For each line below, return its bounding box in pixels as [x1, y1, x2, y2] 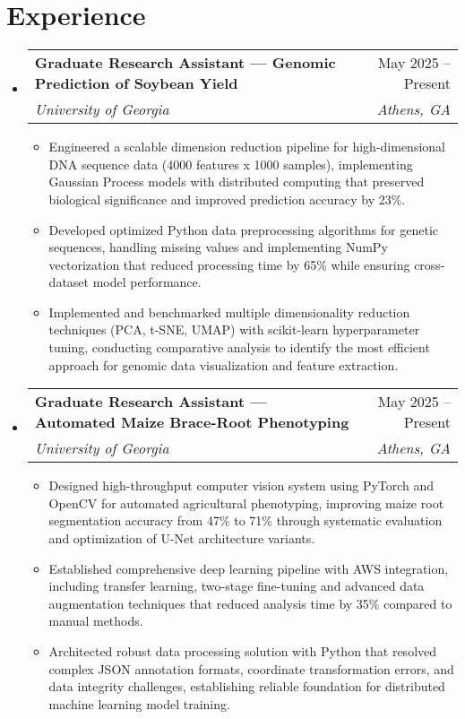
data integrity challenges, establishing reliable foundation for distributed [48, 677, 445, 696]
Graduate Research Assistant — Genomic [34, 52, 336, 74]
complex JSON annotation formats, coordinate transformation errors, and [48, 659, 454, 678]
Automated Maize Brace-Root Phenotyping [34, 411, 349, 433]
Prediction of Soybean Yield [34, 73, 238, 94]
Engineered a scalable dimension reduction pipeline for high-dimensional [48, 137, 445, 156]
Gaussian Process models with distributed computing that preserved [48, 172, 425, 191]
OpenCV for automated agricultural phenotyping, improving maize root [48, 493, 444, 512]
